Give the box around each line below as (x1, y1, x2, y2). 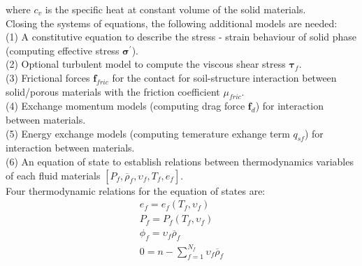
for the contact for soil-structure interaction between (112, 70, 337, 84)
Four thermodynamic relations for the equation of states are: (6, 183, 266, 198)
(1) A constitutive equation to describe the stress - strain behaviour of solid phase (6, 29, 357, 44)
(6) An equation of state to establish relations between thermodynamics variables (6, 154, 354, 168)
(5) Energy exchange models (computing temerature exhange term (6, 126, 290, 140)
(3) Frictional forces (6, 70, 90, 84)
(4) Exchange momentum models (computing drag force (6, 98, 245, 113)
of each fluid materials (6, 168, 101, 182)
